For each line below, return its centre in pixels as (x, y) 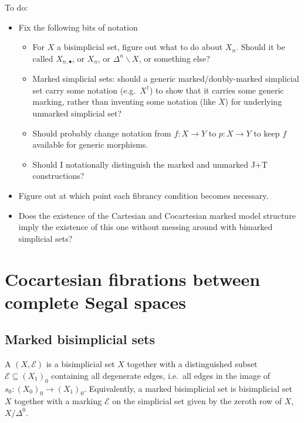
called (43, 58)
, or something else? (174, 58)
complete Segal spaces (95, 302)
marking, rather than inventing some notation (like (124, 101)
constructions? (58, 176)
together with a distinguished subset (192, 364)
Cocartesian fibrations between (133, 279)
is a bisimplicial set (80, 364)
